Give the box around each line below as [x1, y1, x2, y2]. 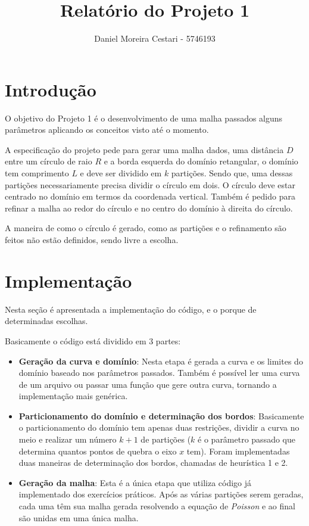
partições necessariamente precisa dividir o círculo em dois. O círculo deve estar [5, 178, 295, 191]
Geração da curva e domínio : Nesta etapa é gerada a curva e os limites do [18, 354, 303, 367]
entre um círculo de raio [5, 155, 92, 167]
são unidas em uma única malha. [18, 511, 139, 524]
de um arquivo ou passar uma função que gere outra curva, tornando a [18, 378, 277, 390]
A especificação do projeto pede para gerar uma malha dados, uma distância [5, 143, 284, 155]
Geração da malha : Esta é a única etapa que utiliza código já [18, 476, 252, 488]
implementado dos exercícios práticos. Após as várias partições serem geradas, [18, 488, 304, 500]
